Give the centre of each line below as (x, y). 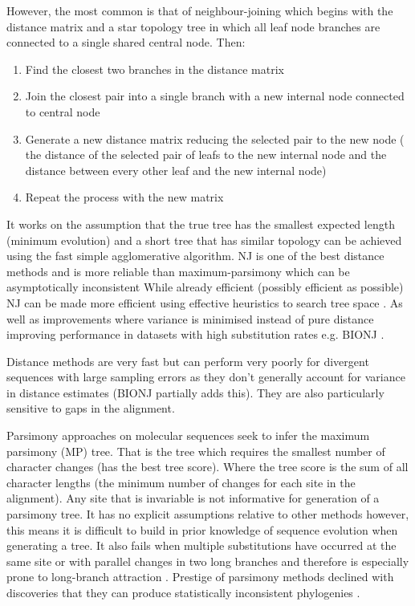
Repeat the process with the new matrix (124, 197)
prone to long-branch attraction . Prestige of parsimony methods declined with (200, 577)
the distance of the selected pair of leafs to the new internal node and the (206, 155)
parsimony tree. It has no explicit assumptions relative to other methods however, (208, 514)
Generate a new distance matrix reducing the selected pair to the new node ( (215, 138)
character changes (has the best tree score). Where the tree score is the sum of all (207, 467)
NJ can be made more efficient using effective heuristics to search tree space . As (205, 302)
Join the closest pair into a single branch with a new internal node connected (215, 96)
